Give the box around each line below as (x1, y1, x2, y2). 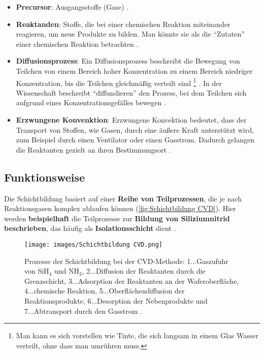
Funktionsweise (4, 169, 85, 185)
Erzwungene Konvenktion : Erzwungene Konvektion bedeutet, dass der (16, 114, 247, 125)
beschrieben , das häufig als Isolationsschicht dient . (4, 223, 176, 233)
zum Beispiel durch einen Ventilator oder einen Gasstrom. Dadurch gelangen (16, 134, 254, 145)
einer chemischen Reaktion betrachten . (16, 38, 139, 49)
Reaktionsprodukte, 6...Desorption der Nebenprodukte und (24, 295, 208, 306)
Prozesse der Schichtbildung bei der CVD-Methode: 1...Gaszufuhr (24, 255, 228, 266)
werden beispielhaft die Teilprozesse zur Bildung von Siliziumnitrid (4, 213, 230, 223)
